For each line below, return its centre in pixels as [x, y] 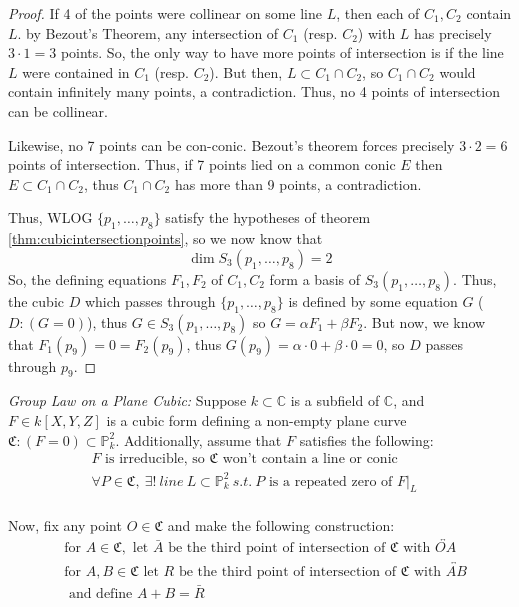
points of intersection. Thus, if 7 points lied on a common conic [202, 164]
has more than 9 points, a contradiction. [298, 183]
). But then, [246, 71]
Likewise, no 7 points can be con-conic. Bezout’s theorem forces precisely [231, 144]
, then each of [378, 13]
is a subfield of [335, 400]
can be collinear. [58, 110]
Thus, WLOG [50, 217]
